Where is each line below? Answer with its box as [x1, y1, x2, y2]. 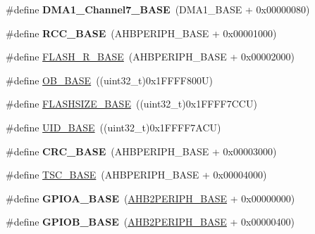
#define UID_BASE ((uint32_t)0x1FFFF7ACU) [6, 119, 221, 134]
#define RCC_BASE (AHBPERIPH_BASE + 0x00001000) [6, 25, 277, 40]
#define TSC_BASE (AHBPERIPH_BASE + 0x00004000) [6, 167, 267, 182]
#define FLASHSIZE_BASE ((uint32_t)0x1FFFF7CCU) [6, 96, 257, 111]
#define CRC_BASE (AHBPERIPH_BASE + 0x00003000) [6, 143, 277, 158]
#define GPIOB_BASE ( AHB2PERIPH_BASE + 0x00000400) [6, 214, 295, 229]
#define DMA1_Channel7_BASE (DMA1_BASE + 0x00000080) [6, 2, 310, 16]
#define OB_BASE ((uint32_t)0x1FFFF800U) [6, 72, 213, 87]
